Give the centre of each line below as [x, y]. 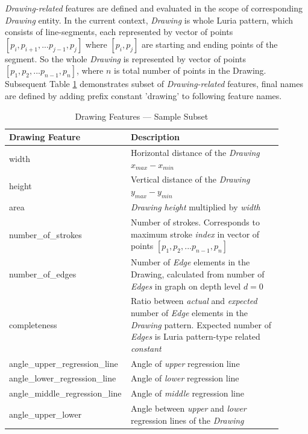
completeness [33, 324]
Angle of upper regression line [185, 363]
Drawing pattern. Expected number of [201, 324]
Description [155, 137]
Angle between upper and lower [188, 408]
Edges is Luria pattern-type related [195, 336]
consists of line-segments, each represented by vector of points [119, 32]
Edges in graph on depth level [186, 286]
